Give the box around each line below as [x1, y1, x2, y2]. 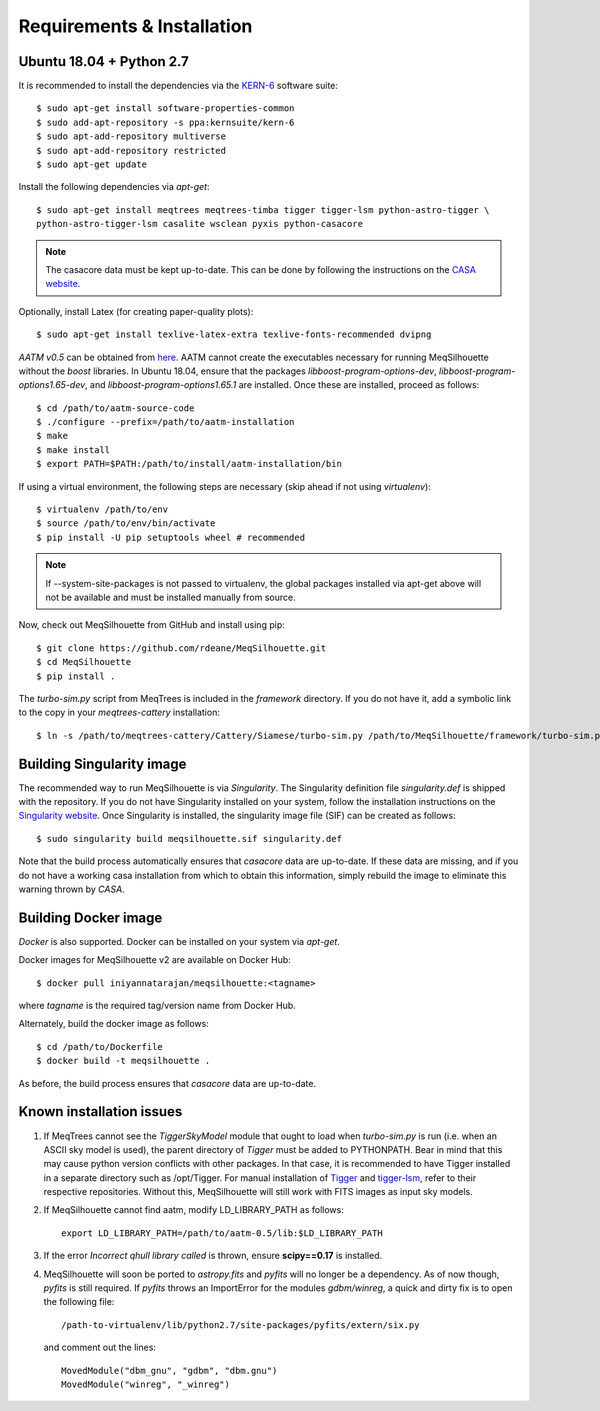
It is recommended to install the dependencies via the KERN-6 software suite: [18, 80, 339, 92]
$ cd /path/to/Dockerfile [36, 1041, 164, 1052]
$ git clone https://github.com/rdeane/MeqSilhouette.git [36, 642, 327, 654]
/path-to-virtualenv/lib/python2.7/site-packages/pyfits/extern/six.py [61, 1319, 420, 1330]
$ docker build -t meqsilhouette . [36, 1055, 211, 1067]
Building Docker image [18, 909, 163, 926]
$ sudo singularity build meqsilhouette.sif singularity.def [36, 833, 342, 844]
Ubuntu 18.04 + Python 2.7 [18, 53, 190, 70]
